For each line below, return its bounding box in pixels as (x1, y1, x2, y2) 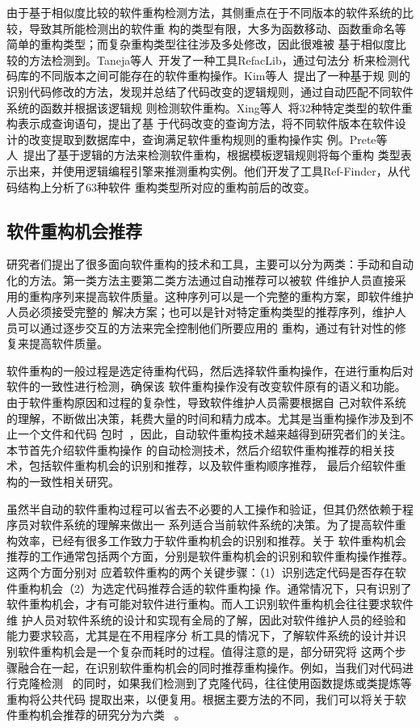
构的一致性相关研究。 (6, 473, 120, 490)
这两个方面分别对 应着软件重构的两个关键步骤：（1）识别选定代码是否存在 (6, 564, 395, 581)
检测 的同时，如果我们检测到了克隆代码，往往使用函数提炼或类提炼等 (40, 675, 412, 692)
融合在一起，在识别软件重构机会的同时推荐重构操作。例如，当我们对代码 (17, 658, 402, 675)
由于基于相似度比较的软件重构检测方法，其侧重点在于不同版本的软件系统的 (6, 4, 402, 20)
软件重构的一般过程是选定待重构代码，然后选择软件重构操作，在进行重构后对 (6, 362, 414, 379)
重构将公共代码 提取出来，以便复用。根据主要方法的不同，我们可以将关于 (6, 690, 395, 707)
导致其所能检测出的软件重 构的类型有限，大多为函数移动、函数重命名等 (28, 19, 406, 36)
